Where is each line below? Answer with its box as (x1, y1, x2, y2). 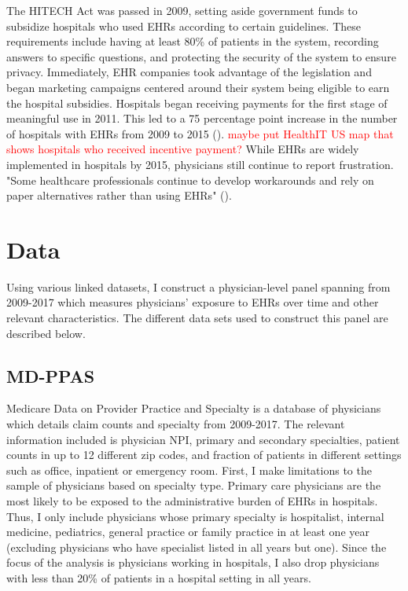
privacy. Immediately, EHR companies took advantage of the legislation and (6, 64, 372, 80)
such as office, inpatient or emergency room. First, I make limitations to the (6, 461, 372, 478)
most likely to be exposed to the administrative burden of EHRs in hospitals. (6, 492, 378, 508)
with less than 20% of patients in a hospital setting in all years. (6, 569, 311, 585)
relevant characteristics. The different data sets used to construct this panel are (6, 310, 388, 326)
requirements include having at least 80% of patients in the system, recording (6, 33, 379, 50)
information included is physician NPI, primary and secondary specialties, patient (6, 431, 400, 447)
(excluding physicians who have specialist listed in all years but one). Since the (6, 538, 387, 555)
